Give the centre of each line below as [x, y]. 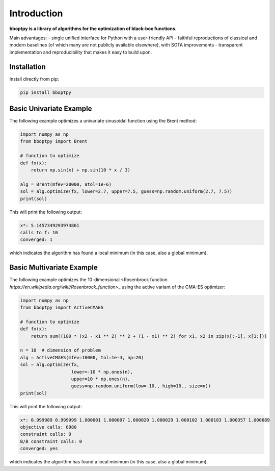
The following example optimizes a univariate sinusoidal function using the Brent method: [103, 121]
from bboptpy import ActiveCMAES [62, 308]
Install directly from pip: [34, 79]
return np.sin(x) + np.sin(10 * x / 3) [81, 170]
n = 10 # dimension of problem [61, 350]
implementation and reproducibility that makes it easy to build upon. [81, 52]
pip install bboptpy [46, 92]
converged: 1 [36, 240]
